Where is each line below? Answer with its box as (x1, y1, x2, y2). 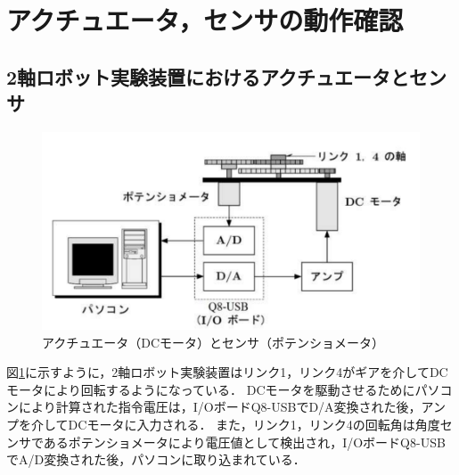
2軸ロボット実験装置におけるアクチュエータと (6, 62, 410, 90)
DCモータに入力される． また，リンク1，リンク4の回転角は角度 (68, 415, 440, 434)
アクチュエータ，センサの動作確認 (6, 2, 404, 38)
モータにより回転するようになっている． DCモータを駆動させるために (6, 380, 415, 398)
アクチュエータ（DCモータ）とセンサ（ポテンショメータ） (42, 332, 385, 351)
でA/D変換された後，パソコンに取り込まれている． (6, 450, 306, 469)
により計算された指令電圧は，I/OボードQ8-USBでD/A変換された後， (18, 397, 422, 416)
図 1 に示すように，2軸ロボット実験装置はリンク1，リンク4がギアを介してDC (6, 363, 448, 381)
